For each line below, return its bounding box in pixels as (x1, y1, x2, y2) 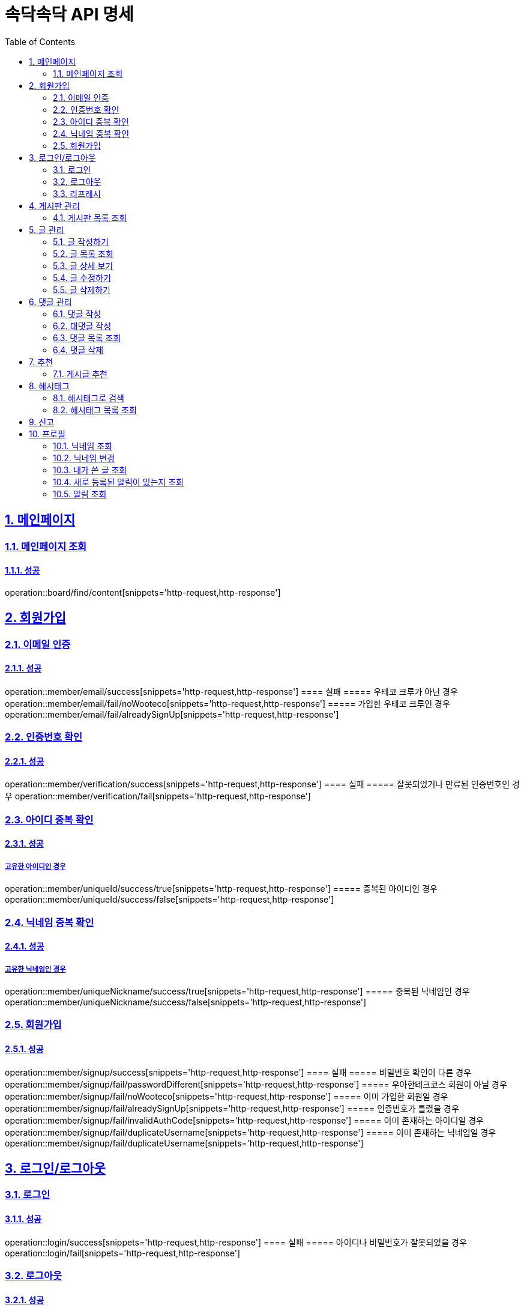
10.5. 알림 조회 (53, 488, 107, 499)
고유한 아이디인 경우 (5, 862, 66, 871)
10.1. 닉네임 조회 (53, 440, 112, 451)
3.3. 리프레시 (53, 188, 101, 199)
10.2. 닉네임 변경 (53, 452, 115, 463)
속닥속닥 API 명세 (5, 4, 134, 25)
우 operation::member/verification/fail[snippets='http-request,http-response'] (5, 791, 311, 802)
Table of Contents (5, 36, 76, 47)
